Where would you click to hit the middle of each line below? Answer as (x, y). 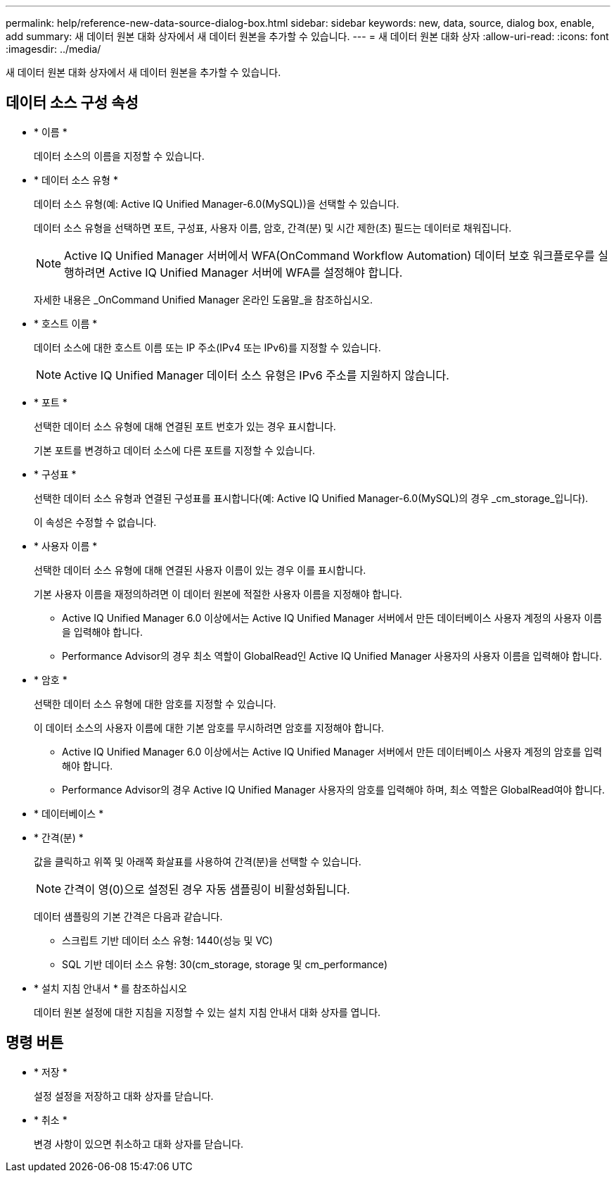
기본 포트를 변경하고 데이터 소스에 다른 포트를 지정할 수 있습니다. (175, 450)
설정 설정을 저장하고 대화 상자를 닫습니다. (124, 1096)
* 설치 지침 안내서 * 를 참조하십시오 (110, 988)
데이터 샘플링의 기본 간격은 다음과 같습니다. (128, 916)
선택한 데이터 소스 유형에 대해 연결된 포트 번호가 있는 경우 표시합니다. (185, 426)
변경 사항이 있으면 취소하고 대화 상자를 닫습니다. (139, 1143)
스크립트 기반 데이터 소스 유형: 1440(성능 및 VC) (167, 940)
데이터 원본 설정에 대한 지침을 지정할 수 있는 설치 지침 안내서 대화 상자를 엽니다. (207, 1012)
